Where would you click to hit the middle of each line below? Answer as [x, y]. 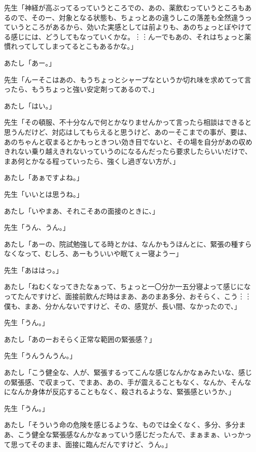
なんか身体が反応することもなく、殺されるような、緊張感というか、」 [123, 392]
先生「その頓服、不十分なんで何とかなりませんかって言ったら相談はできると [128, 122]
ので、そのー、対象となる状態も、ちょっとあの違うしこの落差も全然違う [128, 17]
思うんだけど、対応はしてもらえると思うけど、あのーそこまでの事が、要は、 [128, 132]
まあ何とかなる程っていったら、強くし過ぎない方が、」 [92, 161]
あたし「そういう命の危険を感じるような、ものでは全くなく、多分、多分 [121, 425]
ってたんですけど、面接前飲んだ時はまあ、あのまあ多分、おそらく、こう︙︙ [128, 296]
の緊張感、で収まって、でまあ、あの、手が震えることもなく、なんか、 [117, 382]
